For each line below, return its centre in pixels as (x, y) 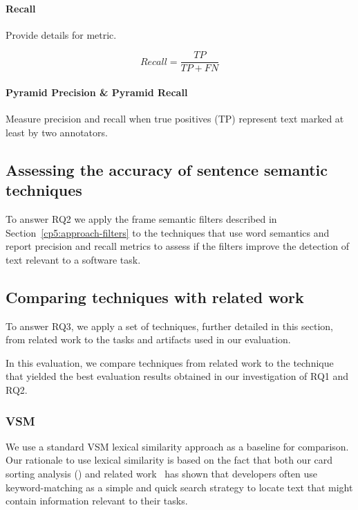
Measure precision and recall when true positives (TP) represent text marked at (175, 119)
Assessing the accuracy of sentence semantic (167, 169)
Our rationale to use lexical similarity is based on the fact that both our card (169, 460)
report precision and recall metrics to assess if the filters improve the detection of (177, 246)
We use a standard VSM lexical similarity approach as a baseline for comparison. (177, 446)
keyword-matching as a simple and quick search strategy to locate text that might (179, 487)
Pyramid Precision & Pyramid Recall (97, 92)
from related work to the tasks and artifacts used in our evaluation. (148, 339)
